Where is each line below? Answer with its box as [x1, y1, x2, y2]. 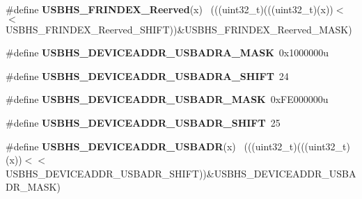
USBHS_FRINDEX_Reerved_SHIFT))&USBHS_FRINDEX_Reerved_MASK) [6, 22, 352, 36]
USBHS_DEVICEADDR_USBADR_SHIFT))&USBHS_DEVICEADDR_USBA [6, 166, 356, 180]
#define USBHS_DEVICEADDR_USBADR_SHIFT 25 [6, 115, 281, 129]
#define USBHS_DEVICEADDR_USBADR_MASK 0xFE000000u [6, 92, 329, 106]
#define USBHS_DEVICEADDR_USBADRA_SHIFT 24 [6, 68, 289, 83]
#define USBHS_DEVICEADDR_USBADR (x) [6, 138, 236, 153]
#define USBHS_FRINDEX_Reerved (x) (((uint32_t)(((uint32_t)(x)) [6, 2, 333, 16]
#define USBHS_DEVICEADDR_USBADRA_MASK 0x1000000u [6, 45, 329, 60]
